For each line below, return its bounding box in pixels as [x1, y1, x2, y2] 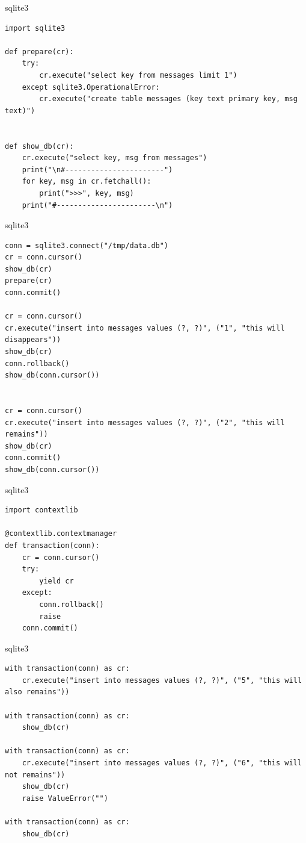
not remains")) [5, 770, 66, 779]
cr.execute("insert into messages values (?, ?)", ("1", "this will [5, 323, 285, 332]
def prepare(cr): [5, 47, 74, 56]
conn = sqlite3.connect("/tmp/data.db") [5, 241, 169, 250]
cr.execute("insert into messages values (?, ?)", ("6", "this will [22, 759, 302, 768]
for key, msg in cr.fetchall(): [22, 177, 151, 186]
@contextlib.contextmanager [5, 529, 117, 538]
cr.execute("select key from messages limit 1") [39, 70, 237, 79]
